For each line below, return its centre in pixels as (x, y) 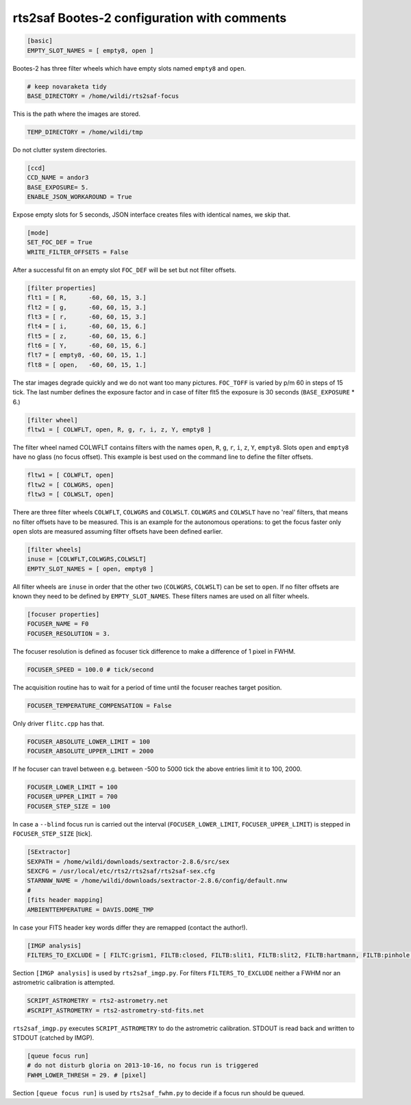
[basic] (40, 41)
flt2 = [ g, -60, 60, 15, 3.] (87, 307)
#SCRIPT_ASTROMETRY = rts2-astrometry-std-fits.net (116, 1010)
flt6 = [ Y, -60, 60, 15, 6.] (87, 346)
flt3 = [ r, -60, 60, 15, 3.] (87, 317)
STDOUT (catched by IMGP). (53, 1038)
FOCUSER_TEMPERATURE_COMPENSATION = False (99, 705)
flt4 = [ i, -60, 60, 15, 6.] (87, 326)
